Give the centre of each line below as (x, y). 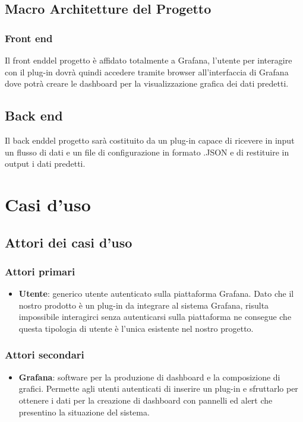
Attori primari (40, 271)
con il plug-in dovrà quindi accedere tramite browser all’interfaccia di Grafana (147, 72)
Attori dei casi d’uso (69, 242)
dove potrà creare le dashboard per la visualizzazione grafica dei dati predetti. (147, 83)
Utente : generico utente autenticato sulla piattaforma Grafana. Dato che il (156, 294)
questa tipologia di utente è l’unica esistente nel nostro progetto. (136, 328)
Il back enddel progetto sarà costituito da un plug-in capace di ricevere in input (150, 140)
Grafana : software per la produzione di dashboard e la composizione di (149, 377)
